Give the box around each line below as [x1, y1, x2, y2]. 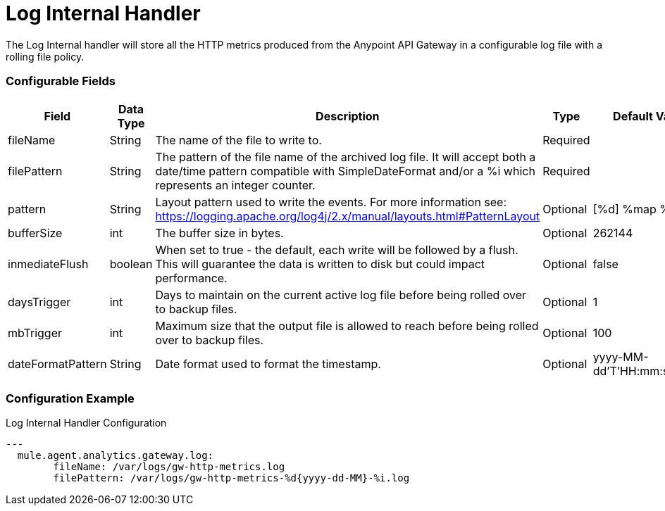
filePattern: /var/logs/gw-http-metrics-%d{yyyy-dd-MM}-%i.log [53, 472, 410, 484]
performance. [155, 270, 228, 285]
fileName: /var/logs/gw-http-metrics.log [53, 461, 285, 473]
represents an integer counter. [155, 177, 316, 192]
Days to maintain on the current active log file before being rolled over [155, 287, 527, 302]
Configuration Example [6, 391, 135, 405]
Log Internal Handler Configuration [6, 417, 167, 429]
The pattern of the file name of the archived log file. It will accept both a [155, 149, 536, 164]
